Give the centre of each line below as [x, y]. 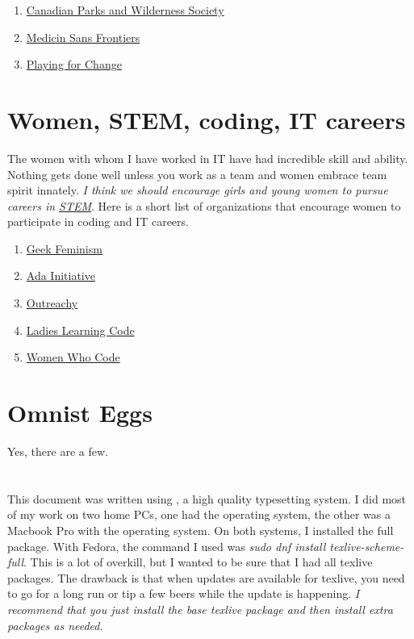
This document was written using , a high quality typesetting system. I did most [207, 498]
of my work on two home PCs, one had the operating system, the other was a [199, 514]
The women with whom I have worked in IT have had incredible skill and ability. [208, 158]
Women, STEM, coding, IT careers [207, 119]
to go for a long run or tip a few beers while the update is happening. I [184, 593]
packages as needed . [55, 625]
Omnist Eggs [80, 413]
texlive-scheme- [367, 546]
